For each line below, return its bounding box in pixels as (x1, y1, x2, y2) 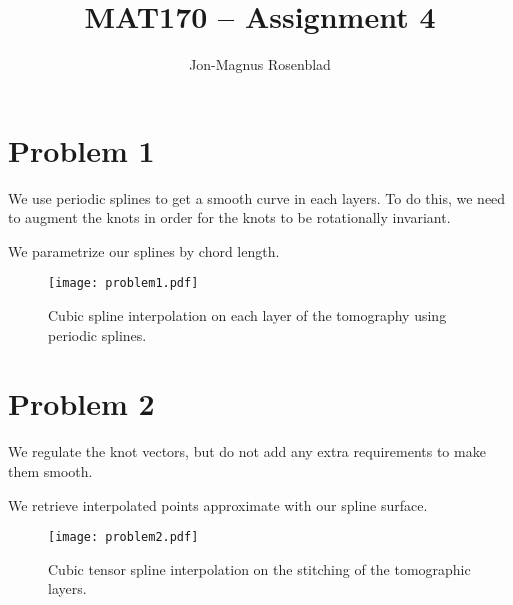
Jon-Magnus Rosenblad (189, 54, 331, 75)
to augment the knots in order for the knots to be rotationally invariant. (8, 207, 451, 228)
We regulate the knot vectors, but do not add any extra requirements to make (8, 441, 486, 462)
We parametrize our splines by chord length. (8, 240, 280, 261)
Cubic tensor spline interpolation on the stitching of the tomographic (48, 558, 471, 579)
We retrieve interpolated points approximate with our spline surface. (8, 494, 428, 515)
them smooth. (8, 461, 93, 481)
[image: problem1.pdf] (48, 276, 199, 291)
